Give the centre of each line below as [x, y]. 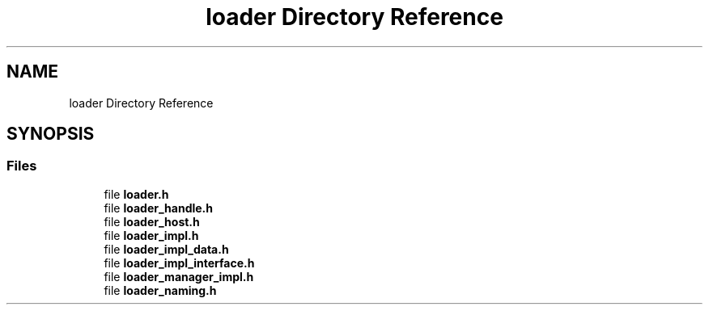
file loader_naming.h [160, 290]
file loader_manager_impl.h [179, 276]
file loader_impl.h [151, 235]
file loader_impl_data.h [166, 249]
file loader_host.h [152, 221]
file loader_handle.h [159, 208]
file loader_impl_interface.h [179, 263]
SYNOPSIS [51, 134]
